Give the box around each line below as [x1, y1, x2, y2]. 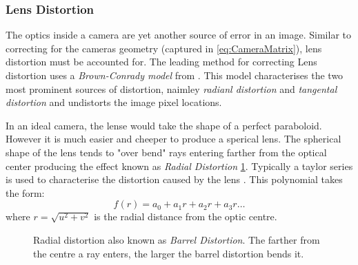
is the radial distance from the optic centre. [94, 209, 277, 224]
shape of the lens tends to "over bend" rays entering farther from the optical [6, 145, 327, 159]
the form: [6, 185, 45, 200]
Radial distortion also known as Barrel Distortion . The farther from [33, 232, 320, 246]
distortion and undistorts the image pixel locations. [6, 95, 222, 109]
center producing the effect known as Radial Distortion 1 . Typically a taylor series [6, 158, 353, 173]
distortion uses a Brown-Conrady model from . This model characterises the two [6, 68, 344, 82]
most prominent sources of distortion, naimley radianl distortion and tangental [6, 81, 337, 96]
